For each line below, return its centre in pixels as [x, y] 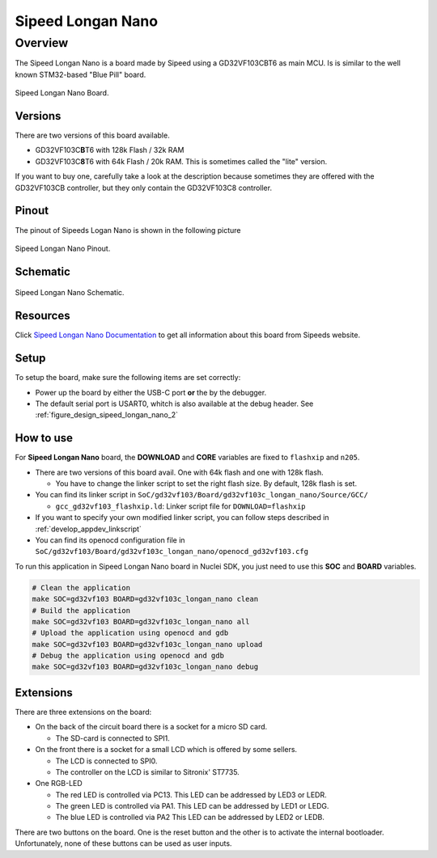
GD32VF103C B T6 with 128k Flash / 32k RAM [110, 150]
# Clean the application [81, 587]
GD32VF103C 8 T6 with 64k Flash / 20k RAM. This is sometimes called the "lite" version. [181, 161]
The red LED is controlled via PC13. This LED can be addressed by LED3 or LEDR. [191, 795]
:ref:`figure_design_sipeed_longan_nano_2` [106, 415]
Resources [42, 316]
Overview [42, 43]
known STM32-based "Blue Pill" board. [81, 74]
